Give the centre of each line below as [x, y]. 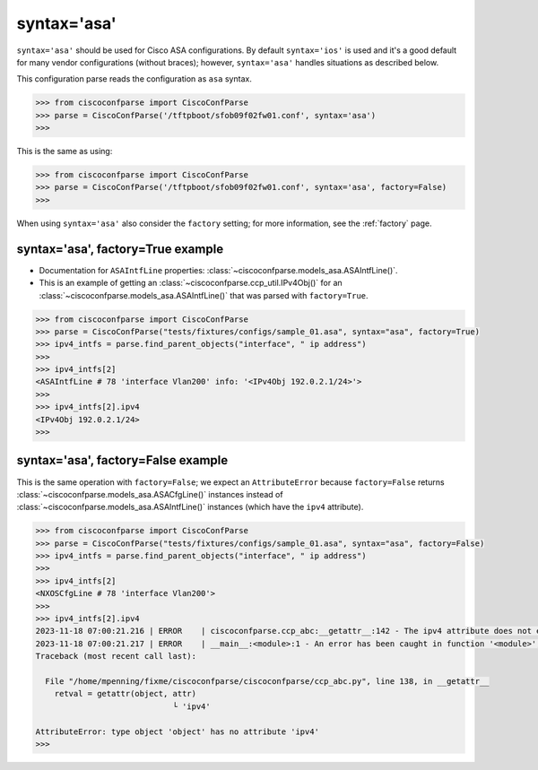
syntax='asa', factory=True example [120, 249]
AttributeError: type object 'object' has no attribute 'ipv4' [178, 731]
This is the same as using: [65, 151]
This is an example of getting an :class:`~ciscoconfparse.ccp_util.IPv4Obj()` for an [191, 283]
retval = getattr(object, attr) [126, 694]
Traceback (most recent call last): [116, 656]
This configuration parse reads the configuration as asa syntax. [134, 79]
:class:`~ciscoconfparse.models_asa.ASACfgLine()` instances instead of [150, 494]
